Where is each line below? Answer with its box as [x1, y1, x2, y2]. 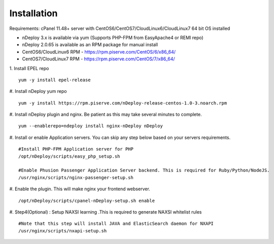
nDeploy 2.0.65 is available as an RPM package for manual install [22, 42, 158, 48]
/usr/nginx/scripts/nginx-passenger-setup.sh [18, 175, 134, 180]
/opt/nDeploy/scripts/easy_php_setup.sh [18, 153, 120, 159]
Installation [9, 8, 58, 19]
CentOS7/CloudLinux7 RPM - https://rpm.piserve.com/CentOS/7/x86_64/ [22, 56, 175, 62]
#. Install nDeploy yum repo [9, 88, 67, 94]
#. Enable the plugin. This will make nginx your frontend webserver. [9, 186, 151, 192]
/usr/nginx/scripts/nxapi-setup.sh [18, 228, 107, 233]
